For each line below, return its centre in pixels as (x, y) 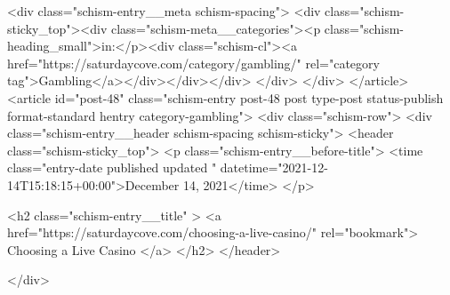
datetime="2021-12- (274, 167)
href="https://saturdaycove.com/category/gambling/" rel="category (193, 63)
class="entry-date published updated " (112, 167)
